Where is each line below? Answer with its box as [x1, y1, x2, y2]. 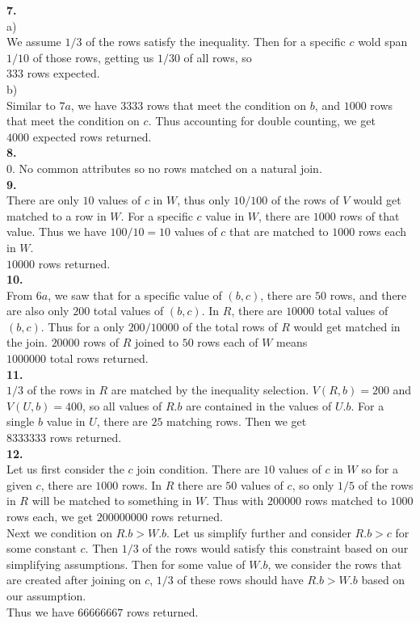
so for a [361, 461, 399, 478]
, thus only [177, 192, 230, 208]
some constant [6, 540, 77, 557]
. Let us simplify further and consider [166, 524, 351, 541]
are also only [6, 302, 69, 319]
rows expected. [27, 65, 100, 82]
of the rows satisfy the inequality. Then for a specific [86, 33, 346, 50]
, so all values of [82, 397, 162, 414]
